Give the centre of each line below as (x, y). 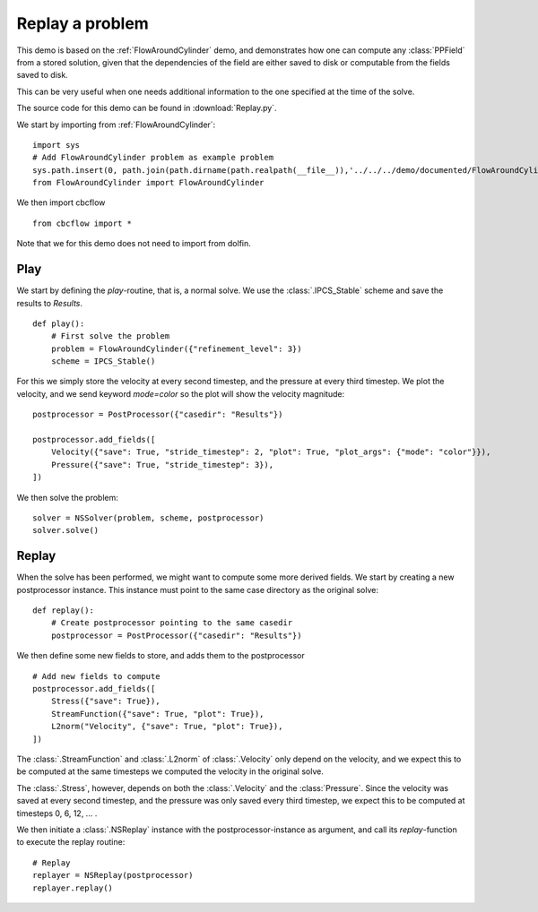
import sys (56, 145)
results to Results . (50, 303)
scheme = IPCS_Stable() (103, 361)
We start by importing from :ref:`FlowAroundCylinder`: (116, 125)
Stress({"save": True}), (105, 701)
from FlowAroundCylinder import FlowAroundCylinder (148, 183)
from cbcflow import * (82, 223)
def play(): (59, 323)
